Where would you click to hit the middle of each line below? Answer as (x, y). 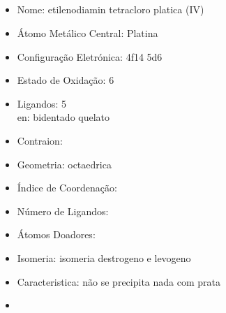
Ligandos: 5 (42, 103)
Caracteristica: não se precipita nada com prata (119, 281)
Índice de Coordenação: (67, 188)
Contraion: (40, 140)
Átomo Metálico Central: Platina (88, 32)
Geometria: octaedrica (64, 164)
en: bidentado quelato (63, 117)
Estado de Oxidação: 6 (66, 80)
